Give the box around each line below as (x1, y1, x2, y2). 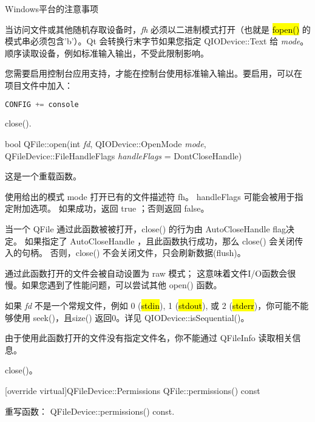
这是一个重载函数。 (5, 170, 81, 182)
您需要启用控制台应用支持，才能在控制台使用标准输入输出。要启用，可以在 (5, 67, 302, 80)
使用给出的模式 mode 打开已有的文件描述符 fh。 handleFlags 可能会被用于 (5, 190, 295, 202)
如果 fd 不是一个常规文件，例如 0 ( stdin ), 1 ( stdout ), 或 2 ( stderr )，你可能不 (5, 299, 300, 311)
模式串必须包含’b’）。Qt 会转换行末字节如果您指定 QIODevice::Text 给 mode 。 (5, 35, 309, 47)
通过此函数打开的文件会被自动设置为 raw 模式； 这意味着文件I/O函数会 (5, 266, 288, 279)
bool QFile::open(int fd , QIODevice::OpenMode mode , (5, 137, 206, 150)
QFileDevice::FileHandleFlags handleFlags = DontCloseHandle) (5, 149, 242, 162)
